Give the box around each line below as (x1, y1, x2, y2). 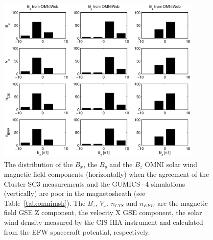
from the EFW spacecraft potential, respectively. (4, 226, 150, 237)
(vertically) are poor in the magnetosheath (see (4, 188, 145, 198)
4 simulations (145, 178, 185, 189)
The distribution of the (4, 159, 73, 169)
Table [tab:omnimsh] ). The (4, 197, 86, 208)
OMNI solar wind (144, 159, 197, 169)
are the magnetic (157, 197, 208, 208)
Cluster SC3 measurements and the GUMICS (4, 178, 141, 189)
